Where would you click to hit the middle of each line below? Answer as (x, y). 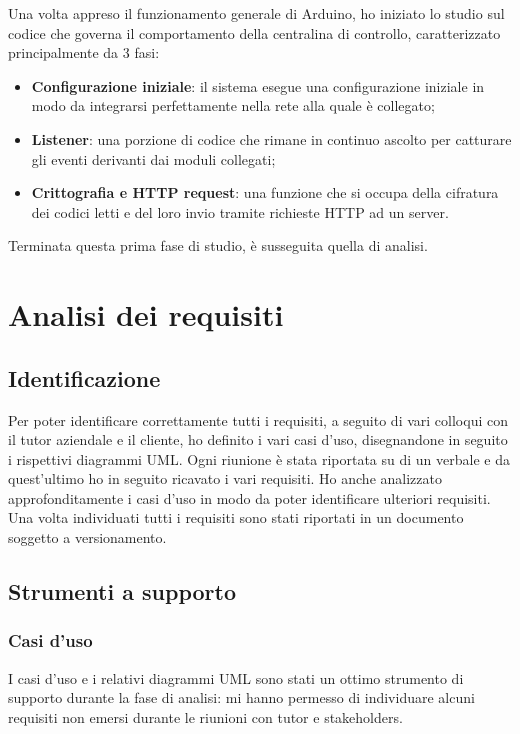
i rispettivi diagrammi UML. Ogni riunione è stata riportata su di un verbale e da (259, 458)
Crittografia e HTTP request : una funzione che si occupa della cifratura (265, 192)
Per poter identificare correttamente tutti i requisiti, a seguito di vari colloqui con (258, 419)
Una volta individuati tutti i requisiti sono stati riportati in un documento (236, 517)
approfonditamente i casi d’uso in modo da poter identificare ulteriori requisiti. (249, 497)
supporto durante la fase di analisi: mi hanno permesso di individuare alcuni (241, 697)
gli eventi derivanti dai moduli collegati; (153, 158)
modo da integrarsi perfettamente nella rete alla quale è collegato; (233, 105)
